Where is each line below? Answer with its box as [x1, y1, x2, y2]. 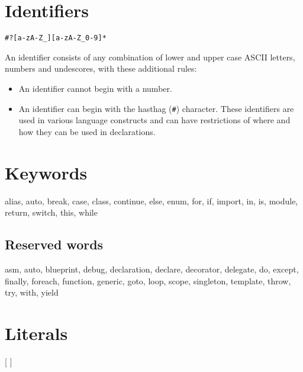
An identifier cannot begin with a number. [18, 82, 172, 94]
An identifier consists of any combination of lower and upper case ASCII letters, [5, 50, 295, 63]
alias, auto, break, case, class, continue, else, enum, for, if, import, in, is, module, [5, 194, 298, 207]
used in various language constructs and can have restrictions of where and [18, 114, 291, 126]
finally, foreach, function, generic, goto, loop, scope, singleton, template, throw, [5, 274, 291, 287]
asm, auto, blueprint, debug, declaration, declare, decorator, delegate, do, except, [5, 262, 299, 275]
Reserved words [5, 235, 104, 254]
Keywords [5, 160, 88, 184]
